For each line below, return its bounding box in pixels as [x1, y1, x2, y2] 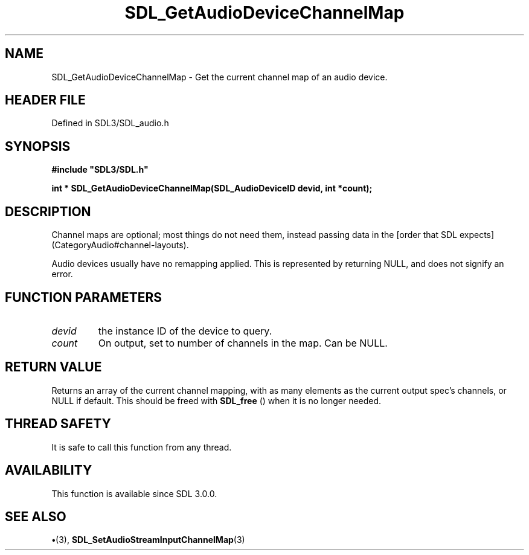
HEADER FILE [5, 92, 86, 108]
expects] [459, 229, 495, 240]
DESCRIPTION [5, 204, 91, 219]
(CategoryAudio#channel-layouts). [51, 240, 189, 251]
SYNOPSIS [5, 138, 71, 154]
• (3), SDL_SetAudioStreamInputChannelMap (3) [51, 534, 245, 545]
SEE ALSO [5, 508, 66, 524]
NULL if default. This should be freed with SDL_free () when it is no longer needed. [51, 395, 382, 406]
